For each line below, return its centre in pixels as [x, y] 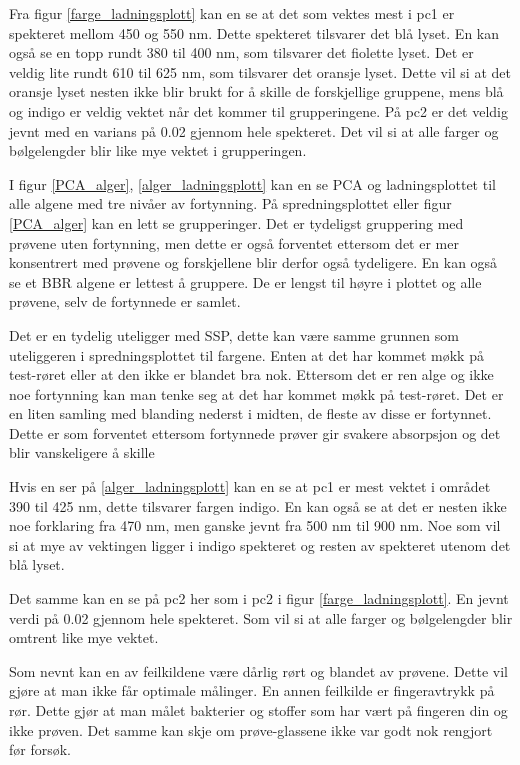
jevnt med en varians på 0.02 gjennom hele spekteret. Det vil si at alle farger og [254, 130]
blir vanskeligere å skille [82, 452]
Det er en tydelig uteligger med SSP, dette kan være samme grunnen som [234, 334]
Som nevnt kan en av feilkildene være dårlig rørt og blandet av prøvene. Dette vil [258, 670]
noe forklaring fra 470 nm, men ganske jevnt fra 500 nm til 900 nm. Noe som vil [255, 525]
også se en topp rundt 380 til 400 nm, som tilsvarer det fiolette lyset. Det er [241, 52]
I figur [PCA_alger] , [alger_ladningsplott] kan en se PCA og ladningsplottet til [252, 183]
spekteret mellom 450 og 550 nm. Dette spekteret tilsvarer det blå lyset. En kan [254, 32]
